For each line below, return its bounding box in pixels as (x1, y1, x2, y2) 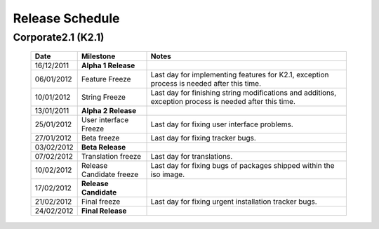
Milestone (81, 51, 116, 61)
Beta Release (81, 143, 126, 152)
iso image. (150, 169, 185, 179)
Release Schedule (13, 11, 120, 26)
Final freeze (81, 197, 121, 207)
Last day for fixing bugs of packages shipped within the (150, 161, 335, 171)
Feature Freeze (81, 74, 131, 84)
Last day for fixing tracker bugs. (150, 133, 256, 143)
